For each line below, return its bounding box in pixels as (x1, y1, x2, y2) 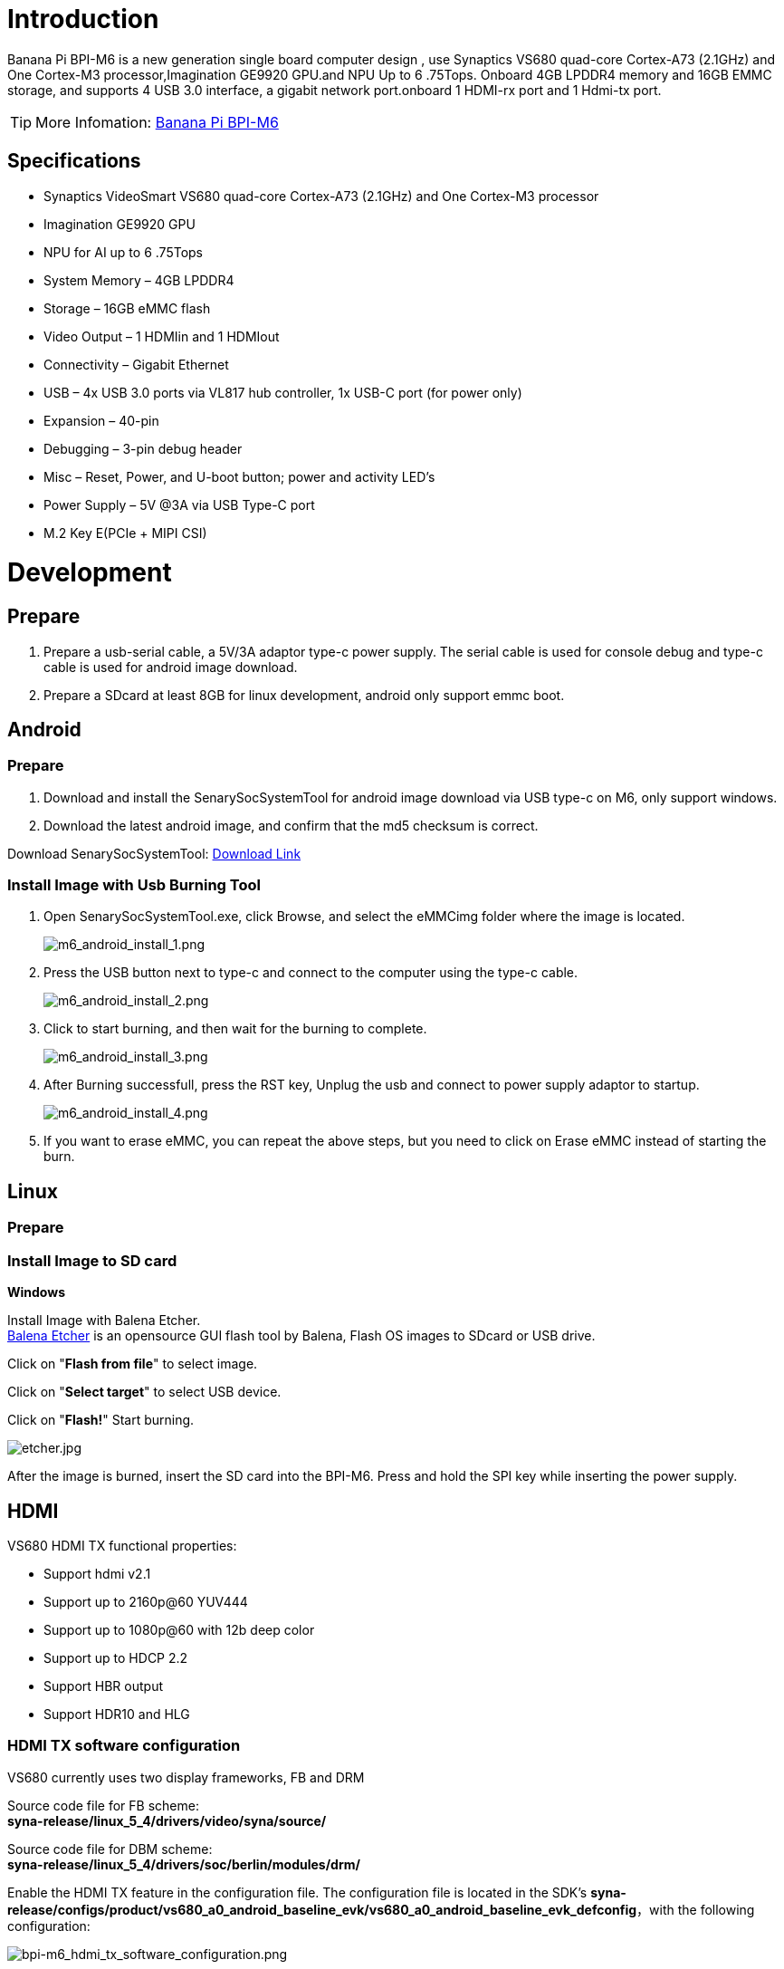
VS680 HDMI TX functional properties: (7, 1537, 237, 1553)
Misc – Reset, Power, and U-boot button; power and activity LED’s (43, 468, 435, 485)
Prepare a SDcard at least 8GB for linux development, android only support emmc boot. (43, 687, 565, 703)
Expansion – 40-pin (43, 412, 159, 428)
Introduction (7, 4, 159, 34)
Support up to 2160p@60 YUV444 (43, 1593, 248, 1609)
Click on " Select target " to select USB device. (7, 1384, 282, 1400)
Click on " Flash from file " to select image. (7, 1356, 258, 1372)
